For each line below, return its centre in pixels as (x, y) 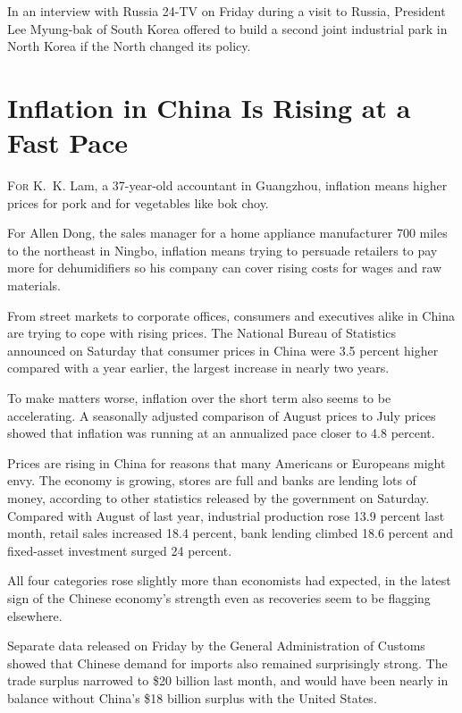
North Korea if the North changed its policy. (129, 46)
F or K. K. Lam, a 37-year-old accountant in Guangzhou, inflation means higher (227, 185)
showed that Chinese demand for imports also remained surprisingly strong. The (227, 663)
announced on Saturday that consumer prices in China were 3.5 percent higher (223, 350)
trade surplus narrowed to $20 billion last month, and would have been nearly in (228, 680)
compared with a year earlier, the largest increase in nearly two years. (198, 368)
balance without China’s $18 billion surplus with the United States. (192, 697)
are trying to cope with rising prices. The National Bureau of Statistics (202, 333)
